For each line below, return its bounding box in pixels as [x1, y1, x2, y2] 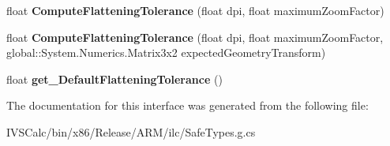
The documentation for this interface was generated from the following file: [6, 97, 369, 114]
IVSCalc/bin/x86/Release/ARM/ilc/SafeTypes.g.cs [6, 123, 256, 140]
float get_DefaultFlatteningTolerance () [6, 70, 223, 87]
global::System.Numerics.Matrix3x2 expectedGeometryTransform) [6, 44, 326, 61]
